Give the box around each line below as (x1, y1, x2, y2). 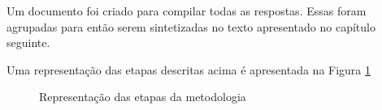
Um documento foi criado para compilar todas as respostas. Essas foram (7, 2, 367, 19)
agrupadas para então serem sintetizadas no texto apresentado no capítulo (7, 18, 375, 35)
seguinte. (7, 34, 50, 51)
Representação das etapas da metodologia (39, 88, 246, 105)
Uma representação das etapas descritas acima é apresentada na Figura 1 (7, 61, 371, 78)
